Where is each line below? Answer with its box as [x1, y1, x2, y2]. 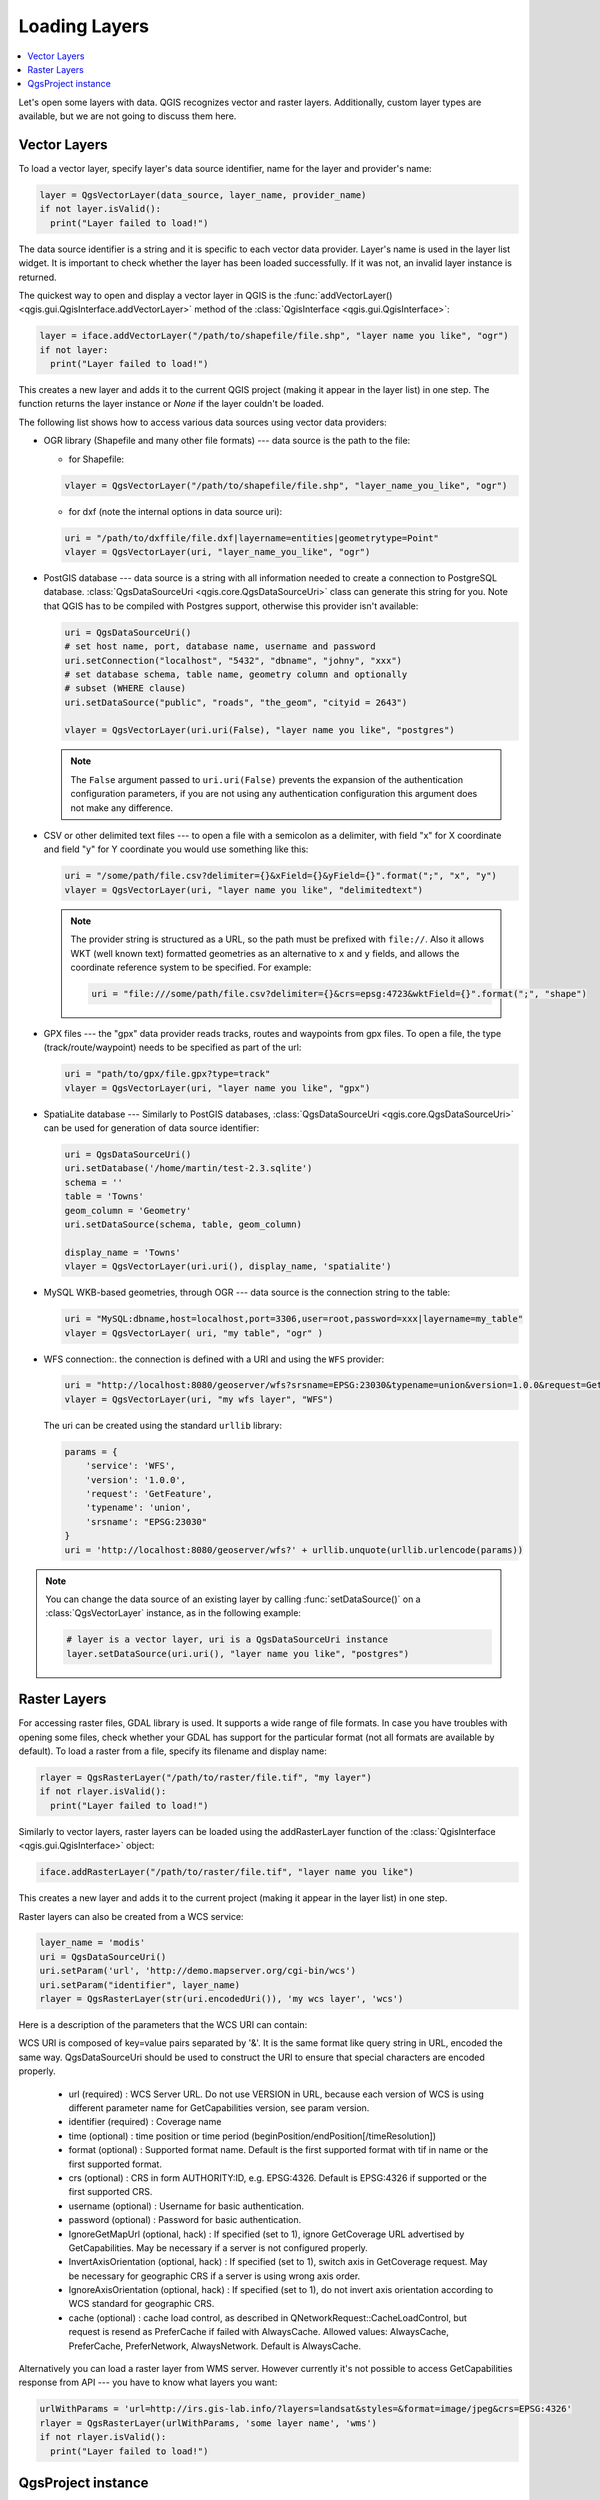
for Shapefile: [68, 453, 125, 465]
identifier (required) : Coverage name [68, 2116, 222, 2128]
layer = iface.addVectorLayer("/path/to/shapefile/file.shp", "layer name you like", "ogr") [39, 330, 509, 342]
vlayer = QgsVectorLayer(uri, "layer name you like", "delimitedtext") [64, 884, 424, 895]
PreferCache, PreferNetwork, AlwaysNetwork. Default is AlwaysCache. [68, 2340, 362, 2352]
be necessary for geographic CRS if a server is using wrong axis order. [68, 2270, 361, 2282]
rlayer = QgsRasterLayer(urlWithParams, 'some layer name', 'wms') [39, 2417, 378, 2429]
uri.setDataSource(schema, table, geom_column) [64, 1218, 302, 1230]
